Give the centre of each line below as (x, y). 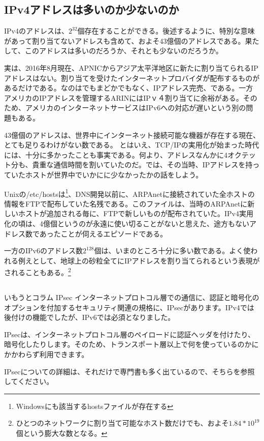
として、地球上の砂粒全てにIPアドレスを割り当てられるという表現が (146, 260)
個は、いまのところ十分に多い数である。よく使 (172, 251)
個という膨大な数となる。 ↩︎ (62, 433)
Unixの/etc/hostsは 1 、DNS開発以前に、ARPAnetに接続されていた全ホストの (129, 193)
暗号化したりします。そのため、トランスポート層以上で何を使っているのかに (131, 344)
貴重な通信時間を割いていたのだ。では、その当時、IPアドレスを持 (142, 165)
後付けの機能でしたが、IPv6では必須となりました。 (90, 317)
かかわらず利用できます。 (46, 354)
